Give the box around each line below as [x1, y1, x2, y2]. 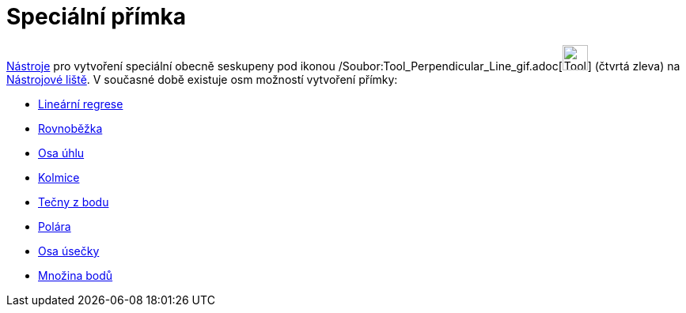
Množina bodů [38, 268, 113, 282]
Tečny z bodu [38, 194, 109, 209]
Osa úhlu [38, 145, 85, 160]
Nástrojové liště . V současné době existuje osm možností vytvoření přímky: [6, 72, 398, 86]
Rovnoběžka [38, 121, 103, 135]
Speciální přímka [6, 3, 187, 30]
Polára [38, 219, 71, 233]
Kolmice [38, 170, 80, 184]
